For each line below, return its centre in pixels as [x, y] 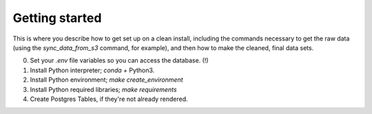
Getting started [57, 18]
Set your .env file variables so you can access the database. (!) [120, 60]
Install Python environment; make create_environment [106, 80]
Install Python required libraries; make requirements [103, 89]
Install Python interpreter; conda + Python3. [92, 70]
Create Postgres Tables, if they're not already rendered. [109, 99]
